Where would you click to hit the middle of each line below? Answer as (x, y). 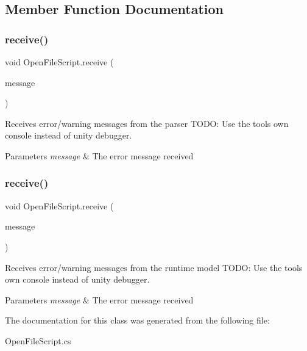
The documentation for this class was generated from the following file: (137, 320)
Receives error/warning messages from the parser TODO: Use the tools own (147, 123)
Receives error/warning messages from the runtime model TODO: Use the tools (154, 267)
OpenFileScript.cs (38, 340)
